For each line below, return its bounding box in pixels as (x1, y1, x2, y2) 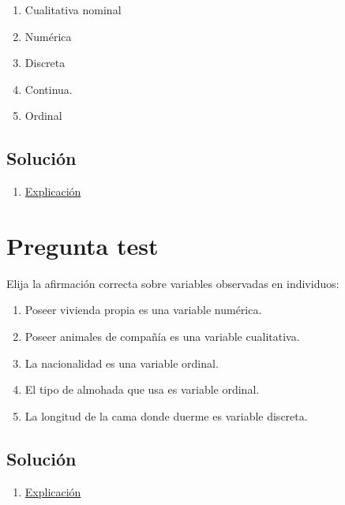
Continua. (24, 80, 73, 97)
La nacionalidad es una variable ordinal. (24, 354, 219, 371)
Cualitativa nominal (24, 2, 122, 17)
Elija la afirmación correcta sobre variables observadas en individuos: (6, 275, 339, 291)
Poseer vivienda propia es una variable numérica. (24, 301, 262, 318)
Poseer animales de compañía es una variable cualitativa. (24, 328, 300, 345)
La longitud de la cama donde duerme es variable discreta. (24, 407, 308, 424)
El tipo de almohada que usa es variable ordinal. (24, 381, 260, 398)
